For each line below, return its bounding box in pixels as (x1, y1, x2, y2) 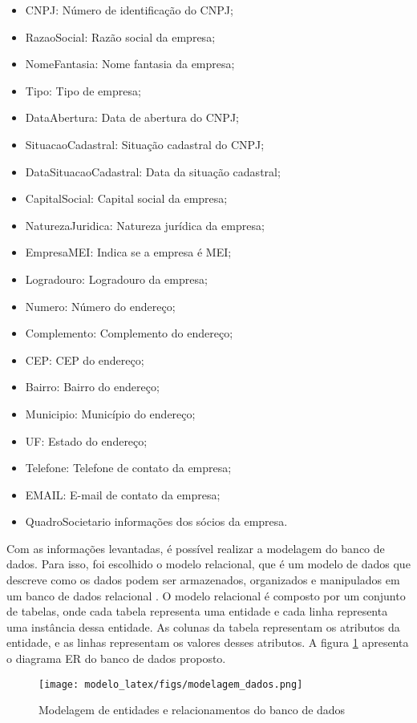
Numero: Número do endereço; (25, 297, 176, 314)
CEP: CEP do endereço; (25, 351, 144, 368)
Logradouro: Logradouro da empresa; (25, 270, 208, 287)
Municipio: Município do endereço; (25, 405, 196, 422)
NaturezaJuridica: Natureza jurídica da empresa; (25, 216, 265, 233)
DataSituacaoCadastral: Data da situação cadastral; (25, 163, 281, 180)
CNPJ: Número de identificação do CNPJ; (25, 2, 233, 18)
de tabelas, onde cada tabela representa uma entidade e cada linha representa (6, 603, 388, 620)
